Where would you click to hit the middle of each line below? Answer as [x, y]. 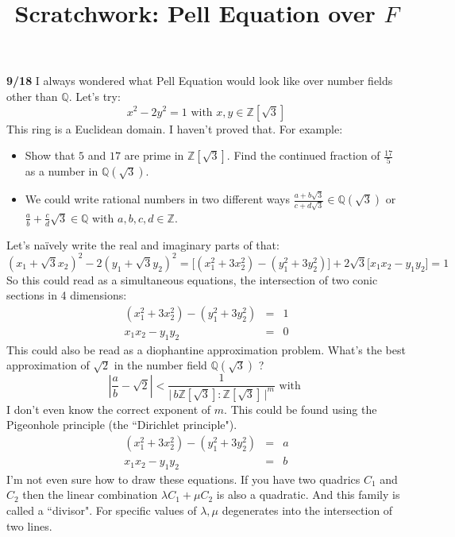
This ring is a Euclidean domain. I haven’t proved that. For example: [175, 128]
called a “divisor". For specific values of [102, 510]
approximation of [48, 365]
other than [32, 96]
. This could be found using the [301, 409]
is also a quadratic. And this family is [308, 495]
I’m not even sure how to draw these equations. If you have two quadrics [183, 479]
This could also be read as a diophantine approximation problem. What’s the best [206, 349]
